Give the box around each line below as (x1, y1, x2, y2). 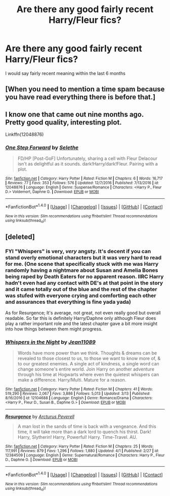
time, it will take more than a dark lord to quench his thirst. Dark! (17, 429, 151, 435)
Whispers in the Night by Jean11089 (5, 339, 96, 346)
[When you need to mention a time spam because (5, 85, 165, 94)
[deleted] (5, 232, 35, 241)
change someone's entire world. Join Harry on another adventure (17, 366, 154, 373)
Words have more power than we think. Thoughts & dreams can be (17, 350, 157, 356)
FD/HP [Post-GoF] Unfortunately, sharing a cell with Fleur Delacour (17, 155, 158, 161)
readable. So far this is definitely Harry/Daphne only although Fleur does (5, 315, 156, 321)
